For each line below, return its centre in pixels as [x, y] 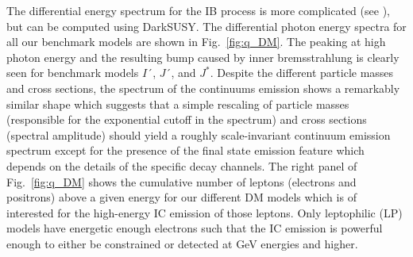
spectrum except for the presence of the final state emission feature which [185, 150]
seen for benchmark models [73, 73]
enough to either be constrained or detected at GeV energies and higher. [182, 243]
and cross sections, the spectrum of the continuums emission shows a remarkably [203, 88]
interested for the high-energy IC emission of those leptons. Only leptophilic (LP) [205, 212]
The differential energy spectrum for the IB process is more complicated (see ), [198, 10]
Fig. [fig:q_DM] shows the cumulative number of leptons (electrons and [181, 181]
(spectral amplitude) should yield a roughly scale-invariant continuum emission [199, 134]
